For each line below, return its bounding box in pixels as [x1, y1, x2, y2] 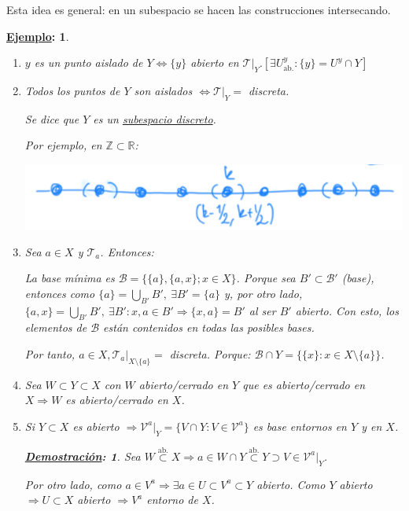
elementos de [24, 319, 87, 336]
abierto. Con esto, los [295, 302, 399, 318]
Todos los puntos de [24, 82, 120, 98]
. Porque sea [236, 270, 296, 286]
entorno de [146, 491, 198, 508]
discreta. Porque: [169, 345, 251, 362]
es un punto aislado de [34, 54, 143, 71]
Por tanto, [24, 345, 76, 362]
